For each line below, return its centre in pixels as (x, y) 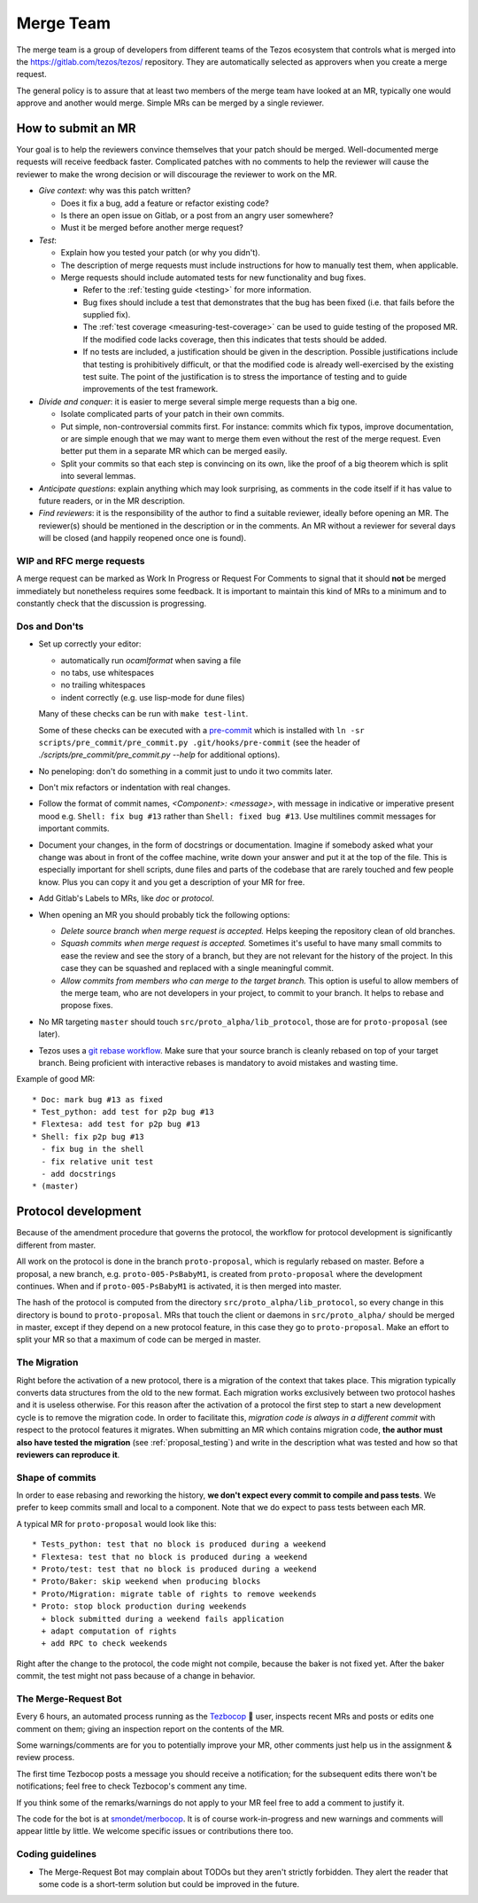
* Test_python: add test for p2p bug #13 (123, 1112)
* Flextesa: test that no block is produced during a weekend (170, 1557)
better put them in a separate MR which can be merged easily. (174, 451)
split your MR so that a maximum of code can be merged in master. (139, 1340)
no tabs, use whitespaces (108, 672)
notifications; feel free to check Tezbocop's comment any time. (132, 1786)
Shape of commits (56, 1477)
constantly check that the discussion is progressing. (112, 604)
